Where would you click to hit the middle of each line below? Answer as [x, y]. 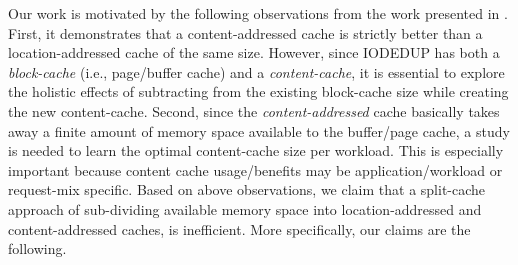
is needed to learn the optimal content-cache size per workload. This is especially [256, 150]
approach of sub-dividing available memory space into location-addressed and [245, 208]
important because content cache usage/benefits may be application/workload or [255, 169]
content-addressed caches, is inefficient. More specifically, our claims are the [239, 228]
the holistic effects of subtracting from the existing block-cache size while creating [258, 91]
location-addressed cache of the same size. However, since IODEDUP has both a [254, 52]
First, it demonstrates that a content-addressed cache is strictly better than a [245, 32]
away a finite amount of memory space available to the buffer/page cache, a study [259, 130]
